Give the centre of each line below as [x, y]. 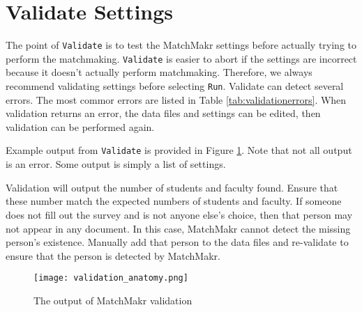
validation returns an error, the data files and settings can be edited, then [163, 113]
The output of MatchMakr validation [113, 300]
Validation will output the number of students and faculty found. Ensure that [172, 187]
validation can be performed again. [80, 126]
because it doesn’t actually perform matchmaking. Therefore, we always [159, 72]
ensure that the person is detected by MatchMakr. [113, 255]
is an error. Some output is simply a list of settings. [116, 164]
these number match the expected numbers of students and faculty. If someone [174, 201]
